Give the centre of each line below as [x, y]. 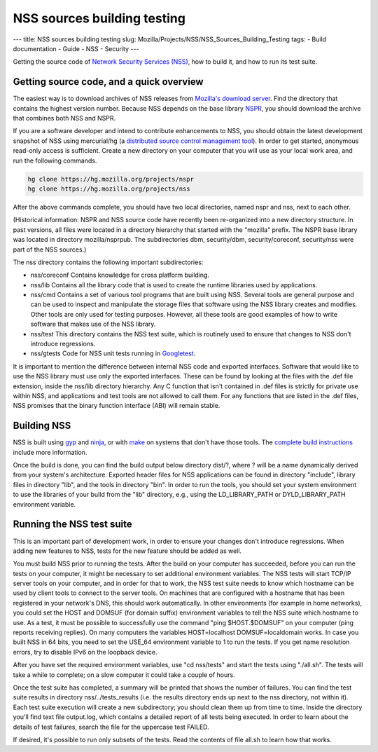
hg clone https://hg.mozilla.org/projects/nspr [111, 179]
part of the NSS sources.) [50, 249]
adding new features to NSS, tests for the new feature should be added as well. [127, 551]
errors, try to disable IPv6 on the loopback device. [85, 652]
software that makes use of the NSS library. [93, 324]
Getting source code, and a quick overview [108, 82]
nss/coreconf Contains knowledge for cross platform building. [120, 275]
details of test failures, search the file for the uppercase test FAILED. [111, 727]
